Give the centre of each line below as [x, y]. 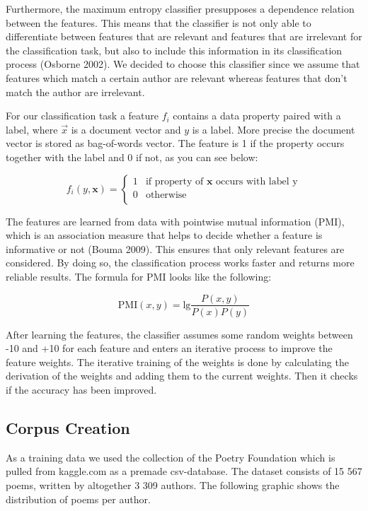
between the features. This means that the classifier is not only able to [159, 22]
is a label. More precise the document [274, 129]
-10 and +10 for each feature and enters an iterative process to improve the [169, 348]
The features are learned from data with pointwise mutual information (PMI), [175, 221]
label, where [32, 129]
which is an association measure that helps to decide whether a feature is [164, 235]
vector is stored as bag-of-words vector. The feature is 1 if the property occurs [175, 143]
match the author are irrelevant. [75, 92]
